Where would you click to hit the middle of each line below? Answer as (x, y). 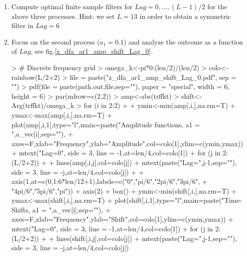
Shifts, (21, 209)
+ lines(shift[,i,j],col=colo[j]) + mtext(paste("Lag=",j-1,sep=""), (143, 238)
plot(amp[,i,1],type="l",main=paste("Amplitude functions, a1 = (106, 124)
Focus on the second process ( (56, 41)
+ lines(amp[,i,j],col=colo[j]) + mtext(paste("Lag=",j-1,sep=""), (143, 162)
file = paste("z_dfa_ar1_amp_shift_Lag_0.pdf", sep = (153, 77)
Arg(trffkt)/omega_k (43, 105)
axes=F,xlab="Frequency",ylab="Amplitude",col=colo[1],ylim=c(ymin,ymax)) (127, 143)
